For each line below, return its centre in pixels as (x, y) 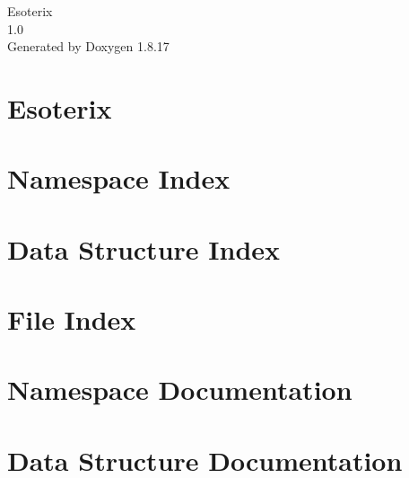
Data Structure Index (144, 248)
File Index (72, 319)
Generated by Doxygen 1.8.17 (88, 46)
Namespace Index (119, 178)
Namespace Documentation (180, 389)
